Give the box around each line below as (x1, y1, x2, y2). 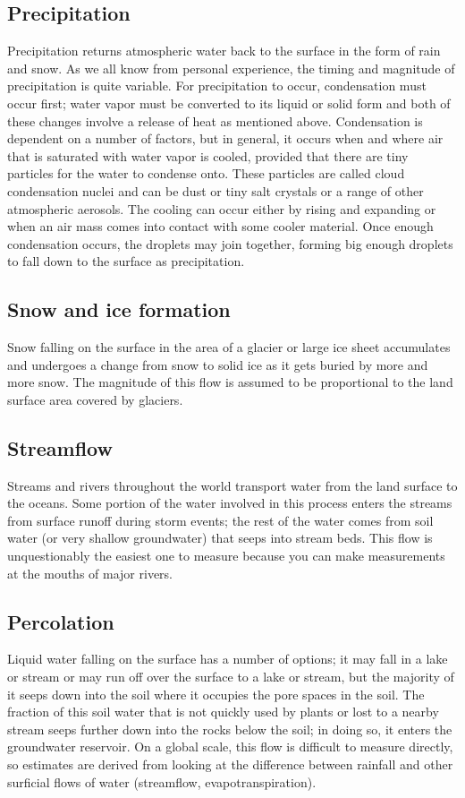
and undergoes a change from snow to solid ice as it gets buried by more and (7, 355, 428, 373)
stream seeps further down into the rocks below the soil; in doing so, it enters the (7, 719, 452, 738)
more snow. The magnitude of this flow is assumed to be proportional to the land (7, 373, 453, 391)
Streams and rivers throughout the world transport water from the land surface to (7, 476, 458, 494)
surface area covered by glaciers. (7, 390, 183, 408)
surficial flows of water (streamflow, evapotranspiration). (7, 772, 317, 791)
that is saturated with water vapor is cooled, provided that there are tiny (7, 146, 409, 165)
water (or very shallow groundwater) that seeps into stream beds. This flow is (7, 528, 433, 547)
